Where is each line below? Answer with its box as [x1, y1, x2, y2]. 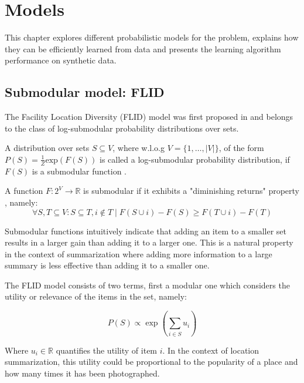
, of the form [218, 142, 264, 154]
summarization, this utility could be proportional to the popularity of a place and [5, 355, 298, 368]
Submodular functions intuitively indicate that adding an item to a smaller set [5, 224, 287, 237]
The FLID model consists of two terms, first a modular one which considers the [5, 278, 290, 291]
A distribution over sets [5, 142, 90, 154]
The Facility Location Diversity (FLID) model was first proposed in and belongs [5, 110, 293, 123]
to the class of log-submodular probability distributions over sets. [5, 122, 239, 134]
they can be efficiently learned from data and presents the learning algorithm [5, 42, 281, 55]
